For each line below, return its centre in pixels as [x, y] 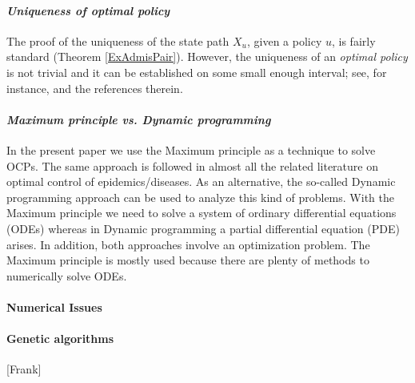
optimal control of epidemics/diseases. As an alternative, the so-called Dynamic [201, 181]
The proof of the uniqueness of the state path [118, 40]
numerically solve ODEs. [67, 275]
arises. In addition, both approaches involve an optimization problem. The [188, 244]
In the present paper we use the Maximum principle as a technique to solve [191, 149]
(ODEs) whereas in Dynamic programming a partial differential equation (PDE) [203, 228]
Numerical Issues [54, 306]
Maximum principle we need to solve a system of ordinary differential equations [202, 213]
